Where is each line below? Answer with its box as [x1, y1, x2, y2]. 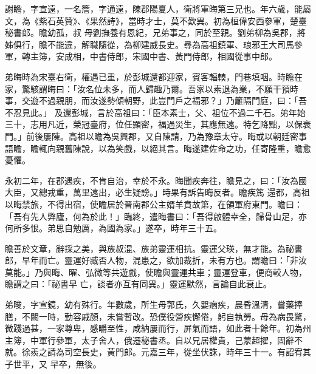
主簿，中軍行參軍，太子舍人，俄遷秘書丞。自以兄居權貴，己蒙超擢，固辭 [5, 333, 294, 346]
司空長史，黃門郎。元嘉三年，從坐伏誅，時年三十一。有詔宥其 [64, 345, 311, 358]
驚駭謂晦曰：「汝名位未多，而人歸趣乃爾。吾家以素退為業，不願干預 [21, 82, 290, 95]
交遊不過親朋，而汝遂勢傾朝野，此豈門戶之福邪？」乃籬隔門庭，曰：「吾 [21, 94, 307, 107]
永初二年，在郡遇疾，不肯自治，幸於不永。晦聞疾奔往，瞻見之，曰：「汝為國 [5, 174, 307, 186]
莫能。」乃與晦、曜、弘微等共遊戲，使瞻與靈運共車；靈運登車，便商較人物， [5, 265, 307, 278]
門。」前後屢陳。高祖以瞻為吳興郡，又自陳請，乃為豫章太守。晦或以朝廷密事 [5, 129, 307, 142]
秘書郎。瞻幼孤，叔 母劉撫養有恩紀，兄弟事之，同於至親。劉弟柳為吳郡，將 [5, 26, 306, 39]
